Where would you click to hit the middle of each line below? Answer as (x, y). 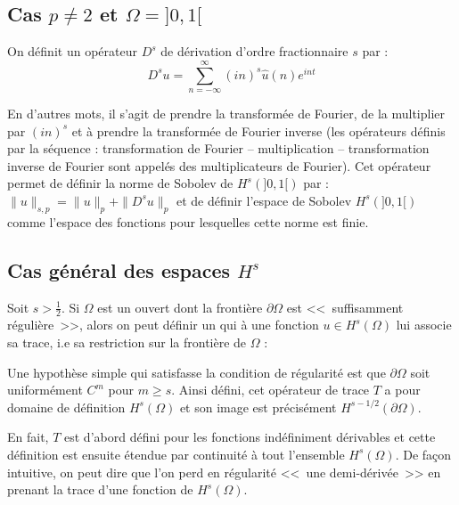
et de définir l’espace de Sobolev (264, 200)
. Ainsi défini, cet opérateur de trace (270, 390)
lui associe (424, 325)
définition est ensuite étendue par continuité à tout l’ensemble (176, 454)
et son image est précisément (258, 407)
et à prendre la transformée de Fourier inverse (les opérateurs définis (258, 130)
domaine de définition (66, 407)
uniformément (45, 390)
